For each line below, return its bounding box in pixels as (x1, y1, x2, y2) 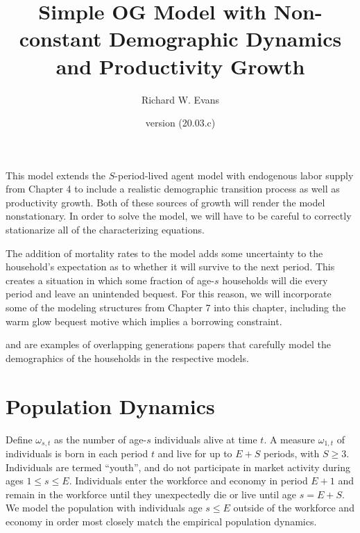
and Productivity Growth (55, 51, 305, 80)
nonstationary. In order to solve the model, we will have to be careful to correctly (6, 208, 352, 223)
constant (19, 24, 102, 53)
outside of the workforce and (233, 500, 354, 515)
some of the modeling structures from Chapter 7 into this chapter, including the (6, 300, 346, 315)
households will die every (222, 272, 328, 287)
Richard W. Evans (141, 92, 220, 106)
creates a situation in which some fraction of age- (6, 272, 214, 287)
